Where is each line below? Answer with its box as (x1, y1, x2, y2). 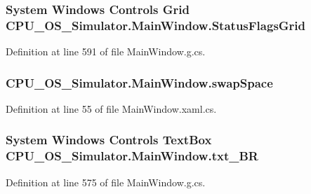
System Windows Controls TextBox (6, 131, 212, 148)
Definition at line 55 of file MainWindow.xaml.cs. (6, 101, 217, 116)
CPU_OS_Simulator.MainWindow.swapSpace (6, 74, 273, 91)
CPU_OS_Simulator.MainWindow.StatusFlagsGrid (6, 16, 306, 34)
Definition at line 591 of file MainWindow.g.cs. (6, 44, 206, 59)
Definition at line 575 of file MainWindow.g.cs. (6, 174, 206, 189)
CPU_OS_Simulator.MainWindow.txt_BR (6, 147, 258, 165)
